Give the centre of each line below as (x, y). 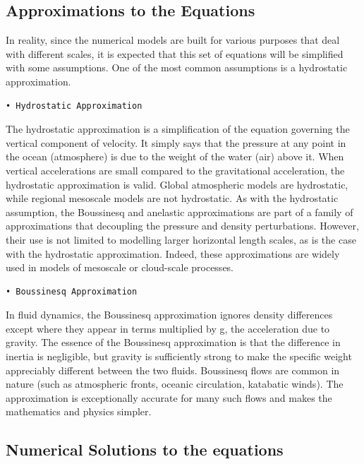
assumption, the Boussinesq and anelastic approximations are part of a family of (180, 212)
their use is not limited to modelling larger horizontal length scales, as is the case (181, 239)
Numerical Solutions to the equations (145, 450)
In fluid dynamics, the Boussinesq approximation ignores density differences (169, 315)
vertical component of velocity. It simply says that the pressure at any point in (176, 142)
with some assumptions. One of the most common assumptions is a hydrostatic (177, 67)
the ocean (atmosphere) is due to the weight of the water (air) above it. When (175, 156)
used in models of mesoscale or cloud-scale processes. (120, 267)
